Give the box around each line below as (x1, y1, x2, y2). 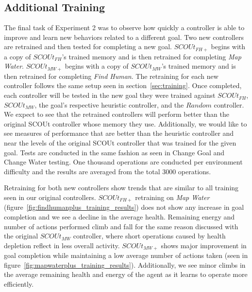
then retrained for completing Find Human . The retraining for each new (4, 71, 218, 81)
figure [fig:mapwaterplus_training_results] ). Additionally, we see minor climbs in (4, 259, 246, 270)
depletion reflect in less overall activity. (4, 240, 120, 250)
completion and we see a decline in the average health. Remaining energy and (4, 212, 235, 222)
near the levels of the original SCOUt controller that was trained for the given (4, 138, 236, 148)
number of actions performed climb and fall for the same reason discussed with (4, 221, 238, 231)
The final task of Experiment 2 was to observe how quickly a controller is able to (4, 22, 245, 33)
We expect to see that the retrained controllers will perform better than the (4, 109, 229, 119)
